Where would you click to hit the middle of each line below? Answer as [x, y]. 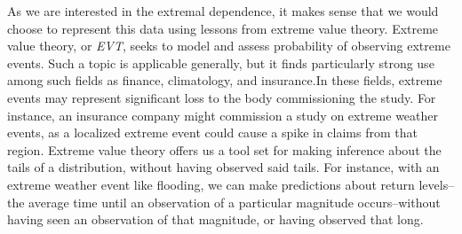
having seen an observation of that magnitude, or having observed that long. [215, 219]
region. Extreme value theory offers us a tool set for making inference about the [224, 149]
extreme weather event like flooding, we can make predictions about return [211, 184]
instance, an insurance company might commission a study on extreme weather [223, 115]
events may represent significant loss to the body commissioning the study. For [222, 97]
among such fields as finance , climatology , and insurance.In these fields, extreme [225, 80]
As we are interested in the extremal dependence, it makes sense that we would [223, 11]
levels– [437, 184]
